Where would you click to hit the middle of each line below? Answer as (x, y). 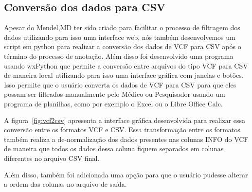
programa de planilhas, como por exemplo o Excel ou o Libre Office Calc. (113, 103)
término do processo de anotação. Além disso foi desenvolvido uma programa (119, 56)
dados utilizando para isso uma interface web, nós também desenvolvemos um (120, 37)
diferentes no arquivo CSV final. (52, 158)
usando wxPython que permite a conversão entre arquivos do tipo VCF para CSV (126, 65)
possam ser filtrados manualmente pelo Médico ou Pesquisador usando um (115, 94)
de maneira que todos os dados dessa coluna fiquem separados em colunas (114, 148)
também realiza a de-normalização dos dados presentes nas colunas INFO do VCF (126, 139)
